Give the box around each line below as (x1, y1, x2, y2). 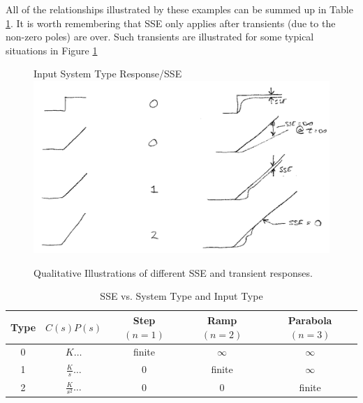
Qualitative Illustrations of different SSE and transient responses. (34, 265, 313, 280)
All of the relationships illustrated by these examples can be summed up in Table (6, 2, 353, 16)
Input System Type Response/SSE (34, 66, 182, 81)
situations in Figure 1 (6, 43, 98, 57)
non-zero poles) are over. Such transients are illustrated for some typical (6, 29, 314, 44)
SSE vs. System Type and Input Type (100, 289, 263, 303)
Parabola (288, 312, 332, 327)
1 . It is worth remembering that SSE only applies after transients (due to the (6, 15, 336, 30)
